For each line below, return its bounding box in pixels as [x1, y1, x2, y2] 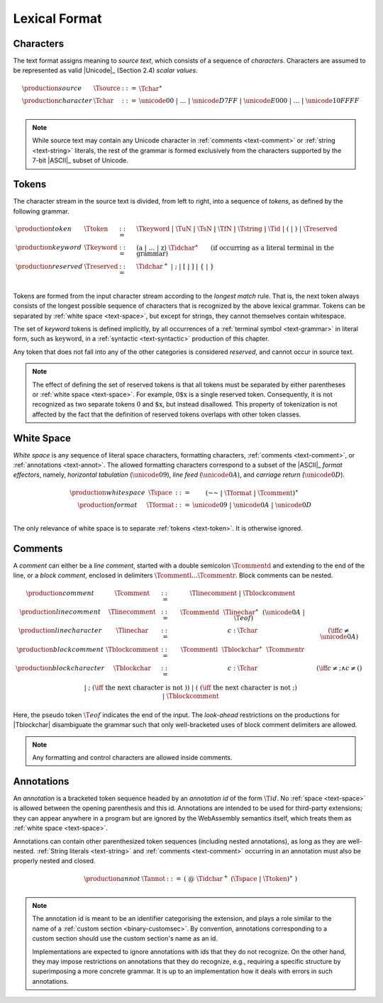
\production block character [15, 664, 105, 672]
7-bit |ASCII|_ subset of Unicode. [32, 156, 128, 165]
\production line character [18, 626, 102, 635]
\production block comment [16, 645, 104, 653]
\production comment [26, 589, 95, 597]
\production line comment [19, 608, 101, 616]
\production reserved [15, 262, 83, 271]
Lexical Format [13, 11, 102, 26]
